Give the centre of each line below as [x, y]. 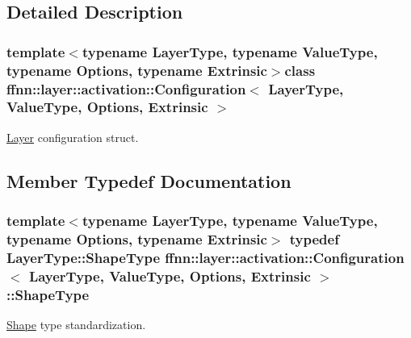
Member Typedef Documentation [149, 180]
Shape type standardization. [76, 325]
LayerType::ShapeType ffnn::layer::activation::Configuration [205, 257]
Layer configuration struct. [73, 137]
